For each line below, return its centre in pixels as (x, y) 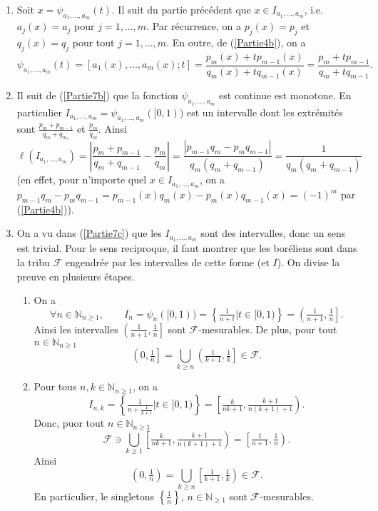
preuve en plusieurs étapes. (76, 276)
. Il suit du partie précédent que (181, 9)
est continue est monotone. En (285, 95)
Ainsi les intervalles (76, 329)
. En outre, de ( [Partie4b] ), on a (236, 42)
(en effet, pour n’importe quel (82, 179)
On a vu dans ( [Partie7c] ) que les (89, 233)
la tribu (33, 262)
